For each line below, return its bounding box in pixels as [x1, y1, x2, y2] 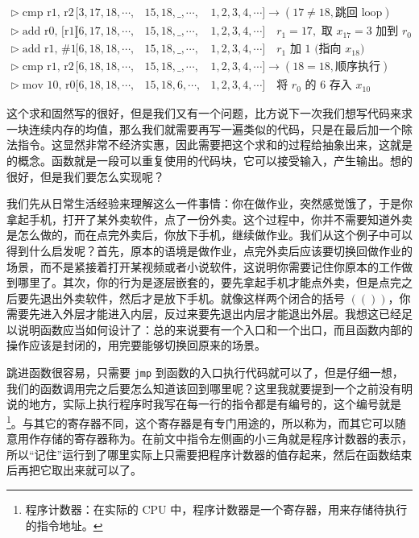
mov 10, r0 [22, 80, 76, 92]
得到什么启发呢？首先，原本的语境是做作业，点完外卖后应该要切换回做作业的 [6, 242, 413, 259]
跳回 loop [335, 7, 383, 19]
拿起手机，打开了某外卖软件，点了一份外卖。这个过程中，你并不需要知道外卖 [6, 210, 413, 227]
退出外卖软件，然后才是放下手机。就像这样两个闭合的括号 [39, 289, 345, 306]
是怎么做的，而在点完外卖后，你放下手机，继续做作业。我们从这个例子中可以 [6, 226, 413, 243]
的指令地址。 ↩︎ [25, 516, 103, 533]
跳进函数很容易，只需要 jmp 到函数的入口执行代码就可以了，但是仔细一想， [6, 364, 404, 381]
